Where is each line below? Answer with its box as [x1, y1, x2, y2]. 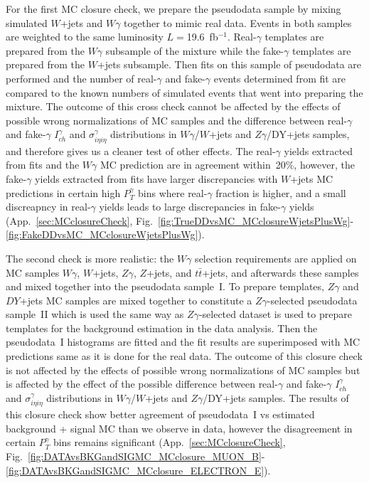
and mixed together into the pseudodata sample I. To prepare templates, [6, 279, 324, 294]
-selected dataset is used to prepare [198, 307, 352, 322]
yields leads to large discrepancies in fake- [99, 199, 281, 214]
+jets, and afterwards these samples [202, 265, 359, 280]
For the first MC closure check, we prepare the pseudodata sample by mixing [6, 1, 341, 16]
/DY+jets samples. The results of [203, 390, 349, 405]
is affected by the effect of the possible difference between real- [6, 376, 278, 391]
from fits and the [6, 157, 80, 172]
